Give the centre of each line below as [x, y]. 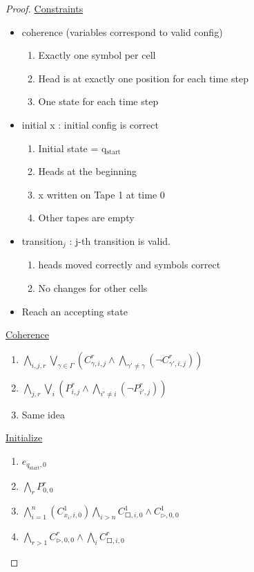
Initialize [24, 437]
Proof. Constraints [45, 8]
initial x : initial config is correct [90, 124]
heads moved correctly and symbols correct [129, 265]
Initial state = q [72, 148]
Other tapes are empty [86, 218]
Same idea [43, 414]
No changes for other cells [93, 287]
